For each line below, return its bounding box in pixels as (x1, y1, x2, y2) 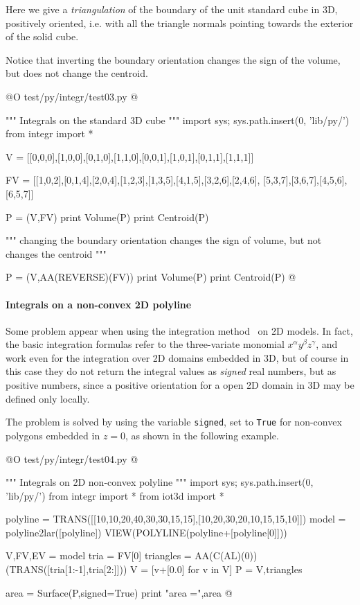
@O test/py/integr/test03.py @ (6, 89, 138, 103)
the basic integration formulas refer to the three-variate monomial (6, 337, 285, 351)
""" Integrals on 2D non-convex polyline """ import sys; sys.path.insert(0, (6, 475, 314, 489)
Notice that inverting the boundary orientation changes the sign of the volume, (6, 52, 341, 67)
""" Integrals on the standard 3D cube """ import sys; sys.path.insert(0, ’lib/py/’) (6, 112, 350, 127)
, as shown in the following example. (125, 428, 279, 442)
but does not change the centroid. (6, 66, 148, 80)
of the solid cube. (6, 29, 79, 44)
